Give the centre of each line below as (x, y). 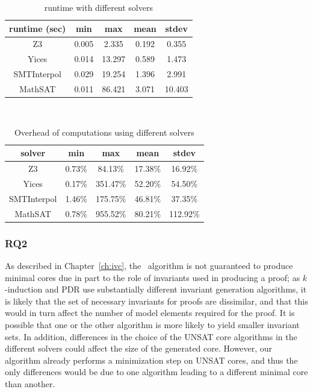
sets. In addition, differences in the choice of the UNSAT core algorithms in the (151, 336)
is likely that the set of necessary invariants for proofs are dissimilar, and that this (156, 301)
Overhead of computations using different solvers (104, 132)
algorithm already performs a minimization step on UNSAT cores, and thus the (151, 360)
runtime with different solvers (98, 7)
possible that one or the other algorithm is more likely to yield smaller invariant (152, 324)
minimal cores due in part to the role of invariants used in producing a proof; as (153, 277)
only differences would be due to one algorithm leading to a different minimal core (156, 372)
